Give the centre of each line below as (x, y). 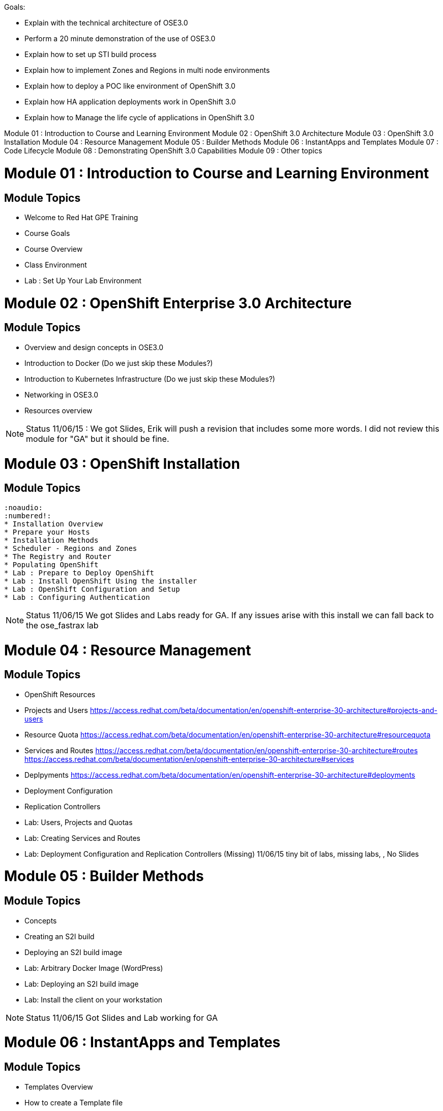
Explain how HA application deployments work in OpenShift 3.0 (130, 102)
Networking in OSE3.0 (61, 394)
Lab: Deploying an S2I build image (82, 984)
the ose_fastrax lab (62, 625)
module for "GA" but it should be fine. (98, 439)
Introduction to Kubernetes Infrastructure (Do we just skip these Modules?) (150, 379)
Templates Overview (59, 1087)
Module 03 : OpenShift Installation (122, 464)
